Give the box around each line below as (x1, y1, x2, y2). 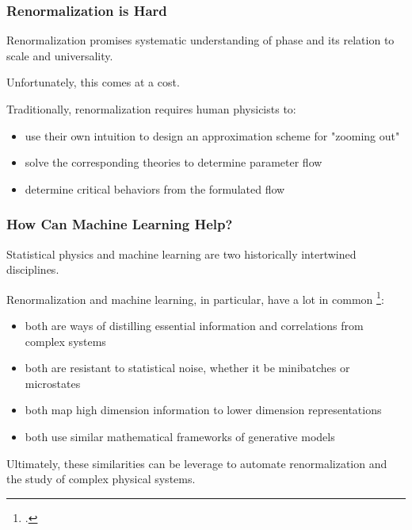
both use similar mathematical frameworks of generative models (25, 428, 335, 444)
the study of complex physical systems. (6, 470, 196, 487)
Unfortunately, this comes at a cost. (6, 74, 180, 90)
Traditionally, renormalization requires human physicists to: (6, 101, 296, 117)
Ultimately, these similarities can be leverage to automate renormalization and (6, 455, 387, 471)
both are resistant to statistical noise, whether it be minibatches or (25, 359, 350, 376)
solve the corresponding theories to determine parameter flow (25, 154, 322, 171)
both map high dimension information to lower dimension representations (25, 401, 382, 418)
